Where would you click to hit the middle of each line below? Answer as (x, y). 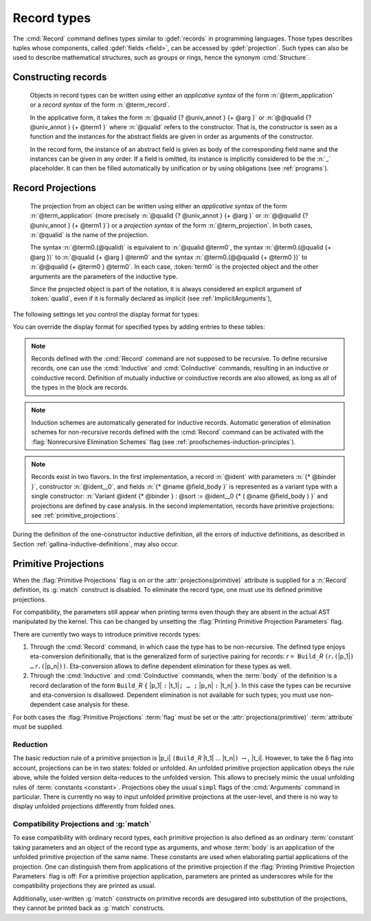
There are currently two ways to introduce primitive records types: (106, 634)
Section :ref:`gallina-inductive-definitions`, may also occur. (95, 544)
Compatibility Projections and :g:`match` (82, 824)
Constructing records (60, 77)
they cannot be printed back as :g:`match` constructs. (89, 908)
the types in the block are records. (80, 388)
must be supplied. (38, 727)
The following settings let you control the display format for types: (106, 314)
